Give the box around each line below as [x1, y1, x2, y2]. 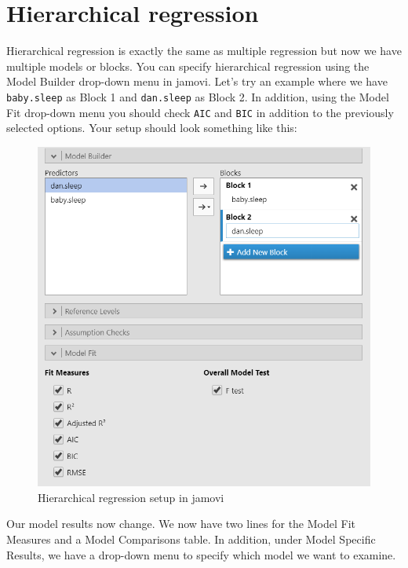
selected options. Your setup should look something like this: [6, 119, 297, 136]
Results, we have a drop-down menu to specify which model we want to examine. [6, 546, 396, 563]
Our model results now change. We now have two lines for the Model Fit [6, 515, 356, 532]
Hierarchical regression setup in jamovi [38, 489, 224, 505]
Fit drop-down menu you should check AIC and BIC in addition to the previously [6, 104, 394, 120]
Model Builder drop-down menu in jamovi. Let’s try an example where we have [6, 73, 388, 90]
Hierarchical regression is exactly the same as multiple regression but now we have [6, 42, 402, 59]
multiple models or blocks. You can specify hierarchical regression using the [6, 57, 370, 74]
